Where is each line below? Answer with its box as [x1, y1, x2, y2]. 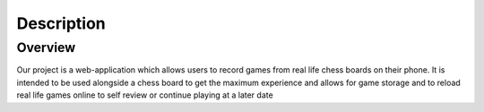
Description [16, 13, 107, 33]
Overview [16, 39, 76, 56]
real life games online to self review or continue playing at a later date [16, 90, 273, 100]
